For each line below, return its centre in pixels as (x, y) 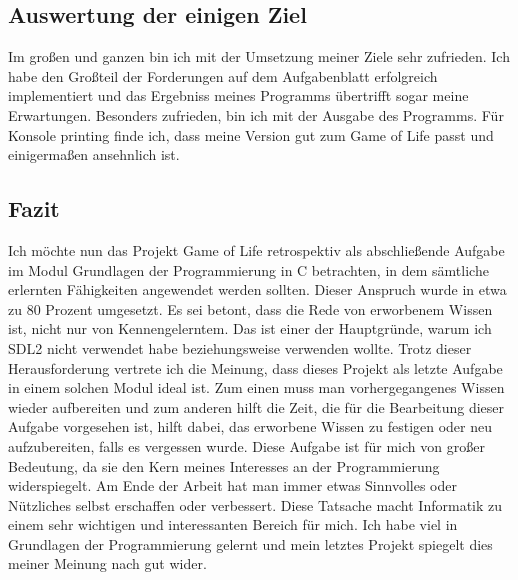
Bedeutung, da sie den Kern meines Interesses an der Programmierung (224, 465)
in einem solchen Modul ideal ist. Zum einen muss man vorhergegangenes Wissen (256, 387)
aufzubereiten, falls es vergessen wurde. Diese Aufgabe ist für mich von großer (246, 445)
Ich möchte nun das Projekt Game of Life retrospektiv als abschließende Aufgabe (256, 249)
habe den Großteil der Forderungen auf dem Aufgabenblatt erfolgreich (223, 75)
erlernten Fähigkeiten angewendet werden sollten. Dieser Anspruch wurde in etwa (257, 289)
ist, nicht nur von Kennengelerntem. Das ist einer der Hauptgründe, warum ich (250, 328)
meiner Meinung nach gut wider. (107, 563)
